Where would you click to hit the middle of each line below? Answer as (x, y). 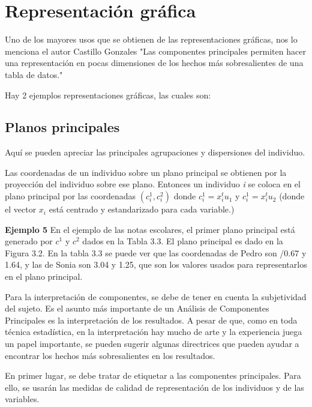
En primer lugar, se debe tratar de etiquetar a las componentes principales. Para (153, 375)
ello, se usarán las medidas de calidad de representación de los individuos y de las (154, 387)
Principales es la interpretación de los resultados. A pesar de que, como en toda (151, 320)
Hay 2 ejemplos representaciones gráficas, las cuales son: (108, 95)
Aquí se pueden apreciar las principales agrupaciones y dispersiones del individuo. (155, 152)
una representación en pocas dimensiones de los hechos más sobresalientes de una (154, 63)
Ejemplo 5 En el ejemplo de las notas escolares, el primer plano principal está (150, 229)
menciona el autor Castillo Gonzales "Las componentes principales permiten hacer (155, 51)
